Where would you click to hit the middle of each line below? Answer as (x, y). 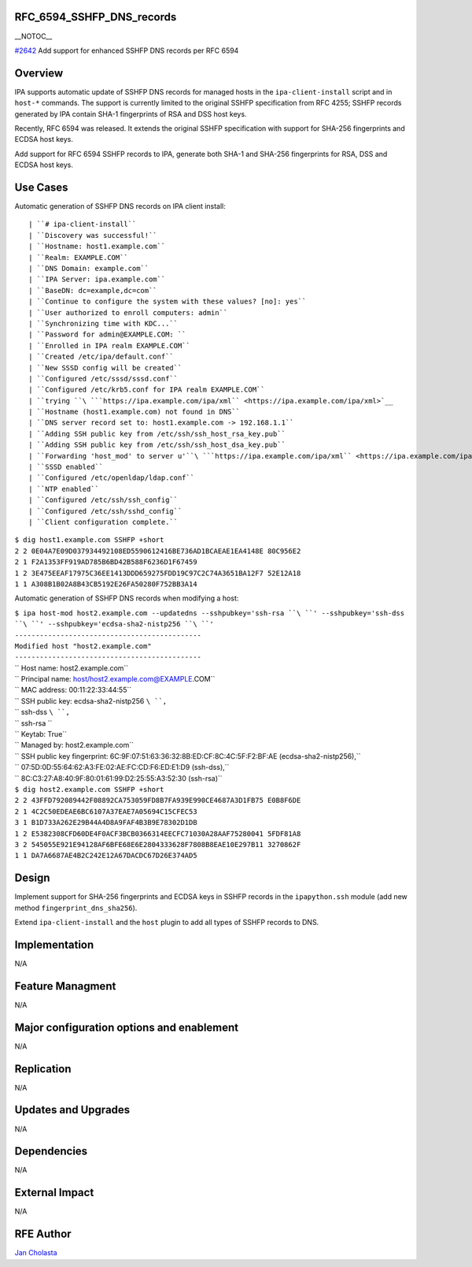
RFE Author (43, 1234)
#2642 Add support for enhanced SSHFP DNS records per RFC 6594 (127, 50)
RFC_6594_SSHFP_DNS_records (96, 17)
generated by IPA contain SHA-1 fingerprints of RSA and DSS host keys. (131, 113)
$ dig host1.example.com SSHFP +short (89, 540)
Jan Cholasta (36, 1253)
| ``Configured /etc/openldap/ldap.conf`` (112, 478)
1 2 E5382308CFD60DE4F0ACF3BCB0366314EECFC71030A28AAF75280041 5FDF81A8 (158, 834)
